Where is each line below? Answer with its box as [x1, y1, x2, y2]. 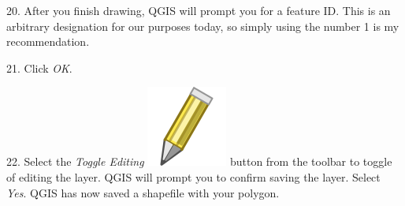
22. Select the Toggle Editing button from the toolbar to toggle [6, 153, 392, 170]
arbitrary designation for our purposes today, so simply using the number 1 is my [6, 17, 399, 34]
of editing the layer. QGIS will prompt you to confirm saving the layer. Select [6, 168, 381, 185]
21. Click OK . [6, 59, 72, 76]
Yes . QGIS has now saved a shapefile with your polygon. [6, 184, 280, 200]
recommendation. [6, 33, 90, 50]
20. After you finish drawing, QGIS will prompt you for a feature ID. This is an [6, 2, 391, 18]
